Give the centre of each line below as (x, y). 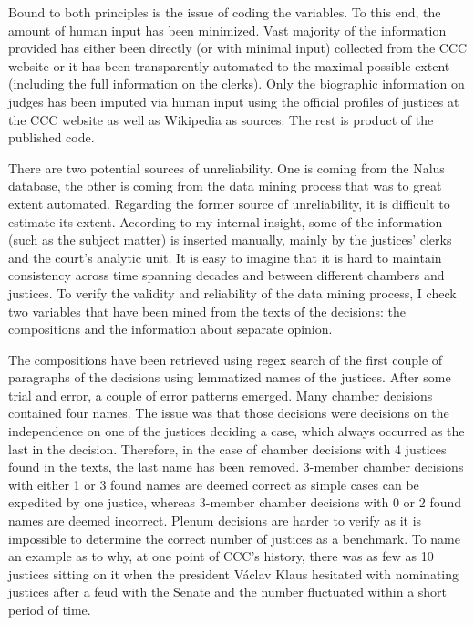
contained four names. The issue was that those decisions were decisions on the (229, 413)
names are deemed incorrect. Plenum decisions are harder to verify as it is (215, 521)
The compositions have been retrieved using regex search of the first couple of (226, 359)
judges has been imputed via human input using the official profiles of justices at (234, 101)
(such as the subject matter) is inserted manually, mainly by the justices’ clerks (230, 240)
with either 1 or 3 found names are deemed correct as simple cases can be (214, 484)
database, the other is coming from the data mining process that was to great (225, 186)
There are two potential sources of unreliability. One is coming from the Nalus (227, 167)
